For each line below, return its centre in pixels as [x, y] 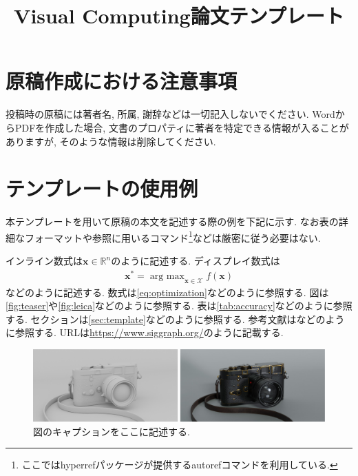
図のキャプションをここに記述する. [112, 431]
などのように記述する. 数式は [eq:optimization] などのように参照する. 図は [167, 292]
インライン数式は [44, 261]
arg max [167, 276]
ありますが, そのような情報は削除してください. [111, 141]
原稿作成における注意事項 [122, 81]
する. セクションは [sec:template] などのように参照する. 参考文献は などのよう [175, 319]
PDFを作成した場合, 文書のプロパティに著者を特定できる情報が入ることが [182, 127]
